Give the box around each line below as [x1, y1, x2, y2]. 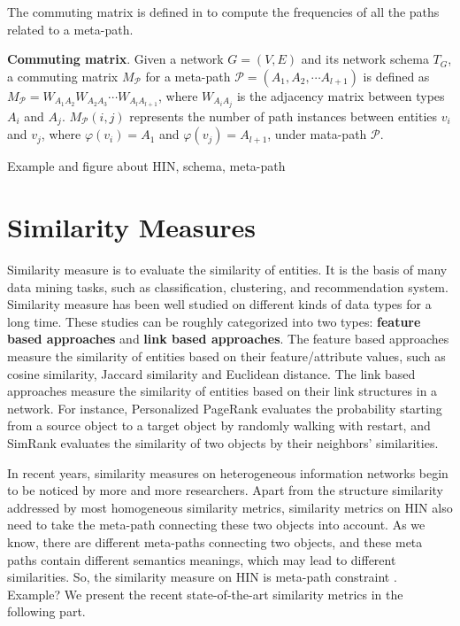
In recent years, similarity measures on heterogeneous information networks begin [7, 463, 448, 482]
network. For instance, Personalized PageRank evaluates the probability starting [7, 398, 442, 417]
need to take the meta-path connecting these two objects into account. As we [7, 515, 425, 534]
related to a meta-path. [7, 19, 134, 38]
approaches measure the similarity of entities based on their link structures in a [7, 382, 438, 400]
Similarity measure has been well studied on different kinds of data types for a [7, 295, 432, 313]
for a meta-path [145, 66, 231, 85]
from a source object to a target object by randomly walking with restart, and [7, 416, 431, 435]
